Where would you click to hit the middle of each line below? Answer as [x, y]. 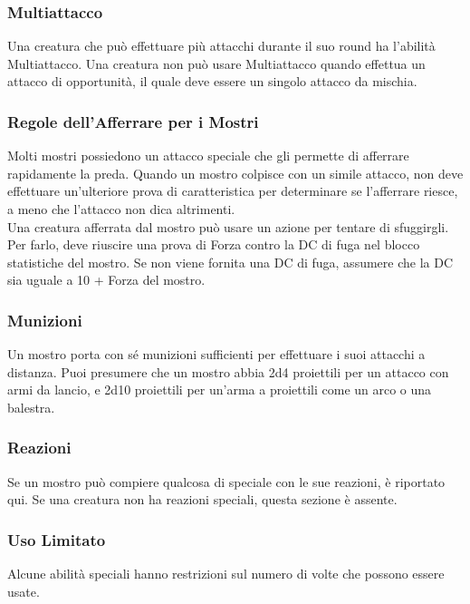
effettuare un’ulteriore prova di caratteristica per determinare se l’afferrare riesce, [233, 191]
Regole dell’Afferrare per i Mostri [133, 121]
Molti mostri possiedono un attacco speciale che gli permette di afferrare [208, 156]
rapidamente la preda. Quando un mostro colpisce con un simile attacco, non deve [235, 173]
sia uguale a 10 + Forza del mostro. [106, 280]
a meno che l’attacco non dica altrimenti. [121, 209]
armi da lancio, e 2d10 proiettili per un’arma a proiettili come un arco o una [220, 390]
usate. [24, 591]
